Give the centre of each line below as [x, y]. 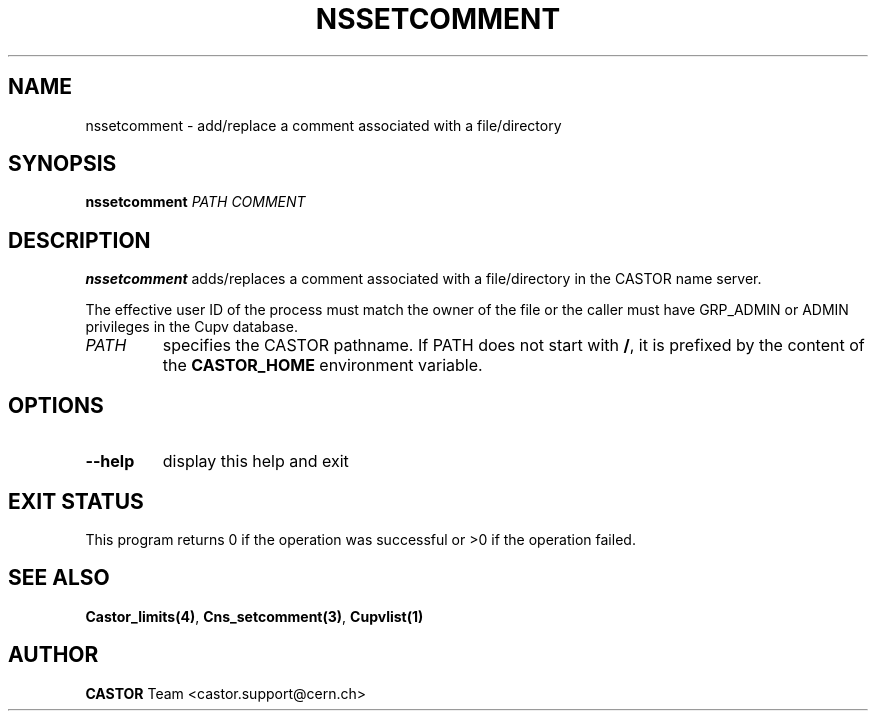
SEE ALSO [59, 578]
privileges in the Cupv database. [191, 327]
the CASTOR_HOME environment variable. [322, 365]
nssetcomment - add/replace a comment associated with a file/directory [323, 125]
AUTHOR [53, 655]
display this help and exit [255, 461]
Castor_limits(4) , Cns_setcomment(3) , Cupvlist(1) [254, 616]
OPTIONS [56, 405]
